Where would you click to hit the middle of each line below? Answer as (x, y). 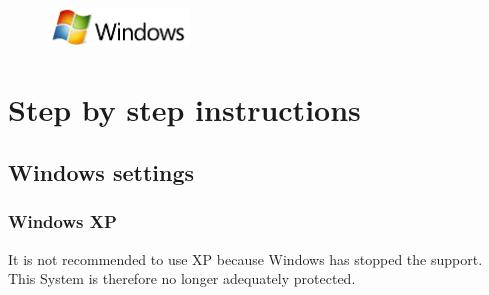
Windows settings (101, 172)
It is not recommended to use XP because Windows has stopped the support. (245, 258)
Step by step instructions (184, 108)
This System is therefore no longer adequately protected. (182, 278)
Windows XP (62, 221)
